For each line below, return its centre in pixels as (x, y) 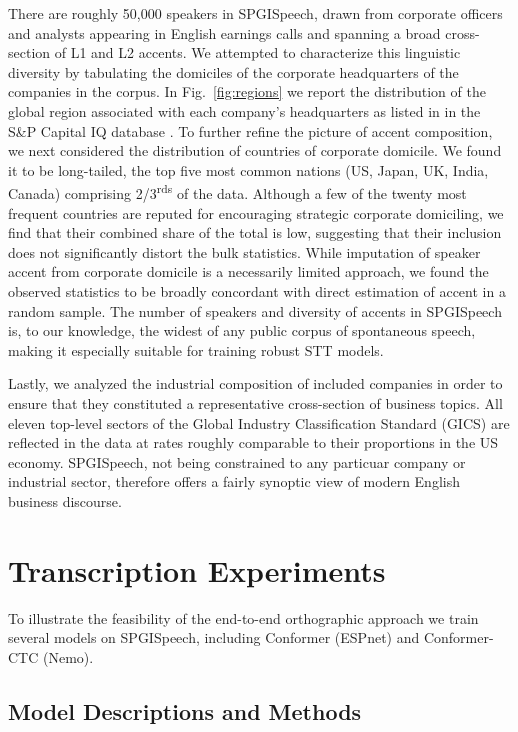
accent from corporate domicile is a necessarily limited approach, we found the (248, 271)
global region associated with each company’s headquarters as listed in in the (244, 110)
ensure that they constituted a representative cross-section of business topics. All (255, 402)
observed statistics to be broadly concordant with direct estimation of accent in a (257, 290)
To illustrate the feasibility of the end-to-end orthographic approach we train (243, 617)
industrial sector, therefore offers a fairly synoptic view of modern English (234, 481)
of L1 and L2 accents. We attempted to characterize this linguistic (257, 52)
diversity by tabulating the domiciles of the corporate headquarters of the (233, 71)
